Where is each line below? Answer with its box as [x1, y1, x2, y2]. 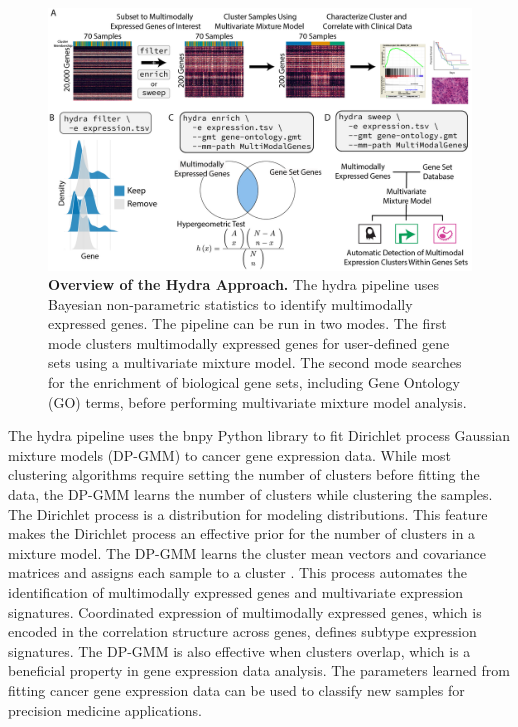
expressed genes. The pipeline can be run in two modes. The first [48, 313, 447, 334]
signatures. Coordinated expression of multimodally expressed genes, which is [8, 601, 482, 622]
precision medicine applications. [8, 699, 202, 720]
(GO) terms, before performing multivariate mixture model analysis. [48, 391, 467, 412]
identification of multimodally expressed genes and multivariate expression [8, 582, 464, 603]
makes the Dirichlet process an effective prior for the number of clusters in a [8, 523, 476, 544]
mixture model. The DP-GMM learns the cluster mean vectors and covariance [8, 542, 487, 563]
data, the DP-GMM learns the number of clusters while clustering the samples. [8, 484, 493, 505]
